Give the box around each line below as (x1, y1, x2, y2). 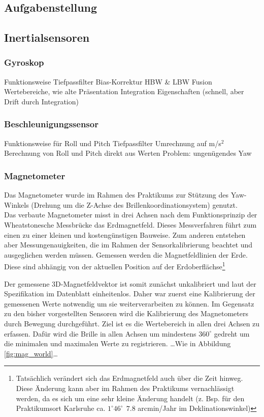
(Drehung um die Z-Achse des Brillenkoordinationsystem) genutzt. (31, 199, 238, 210)
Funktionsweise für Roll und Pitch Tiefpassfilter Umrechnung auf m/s (4, 137, 221, 148)
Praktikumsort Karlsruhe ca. (16, 403, 106, 413)
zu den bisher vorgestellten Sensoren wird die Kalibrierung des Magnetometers (4, 308, 248, 319)
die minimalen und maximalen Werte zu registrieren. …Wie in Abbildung (4, 338, 231, 349)
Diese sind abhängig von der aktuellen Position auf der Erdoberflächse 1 (4, 260, 225, 271)
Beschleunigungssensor (4, 118, 98, 130)
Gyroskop (4, 56, 44, 69)
